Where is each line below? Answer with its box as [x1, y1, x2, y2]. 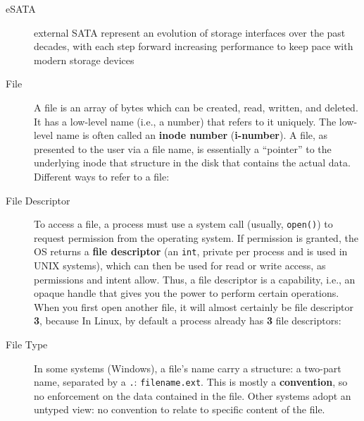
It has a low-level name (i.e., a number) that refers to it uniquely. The [34, 114, 337, 128]
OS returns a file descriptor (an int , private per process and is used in [34, 244, 348, 259]
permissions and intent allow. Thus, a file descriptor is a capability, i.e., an [34, 271, 356, 286]
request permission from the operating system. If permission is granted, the [34, 230, 358, 245]
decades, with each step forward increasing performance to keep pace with [34, 39, 353, 54]
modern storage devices [34, 52, 134, 67]
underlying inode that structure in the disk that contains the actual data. [34, 155, 351, 170]
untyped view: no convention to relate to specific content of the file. [34, 402, 325, 417]
